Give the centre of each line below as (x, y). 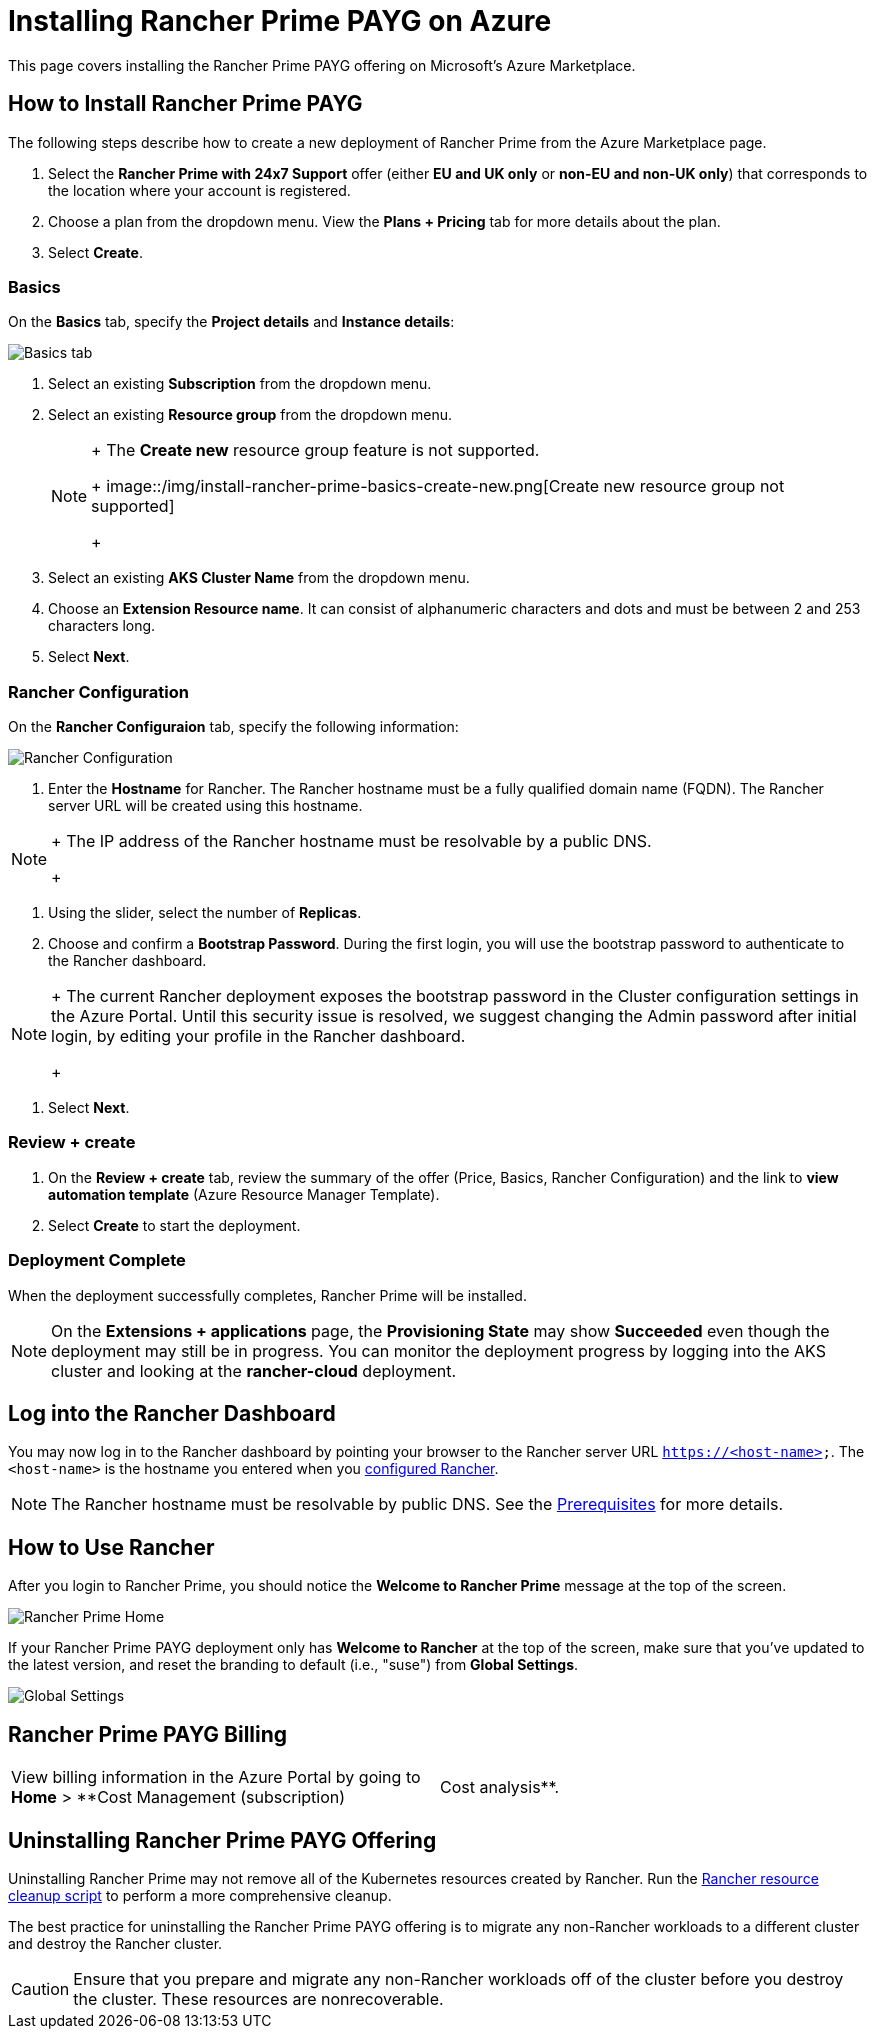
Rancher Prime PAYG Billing (148, 1734)
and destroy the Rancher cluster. (115, 1943)
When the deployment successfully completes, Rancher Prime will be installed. (267, 1295)
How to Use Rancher (111, 1547)
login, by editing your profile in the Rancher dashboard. (258, 1036)
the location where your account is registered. (199, 190)
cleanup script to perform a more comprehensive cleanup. (200, 1895)
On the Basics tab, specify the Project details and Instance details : (231, 322)
